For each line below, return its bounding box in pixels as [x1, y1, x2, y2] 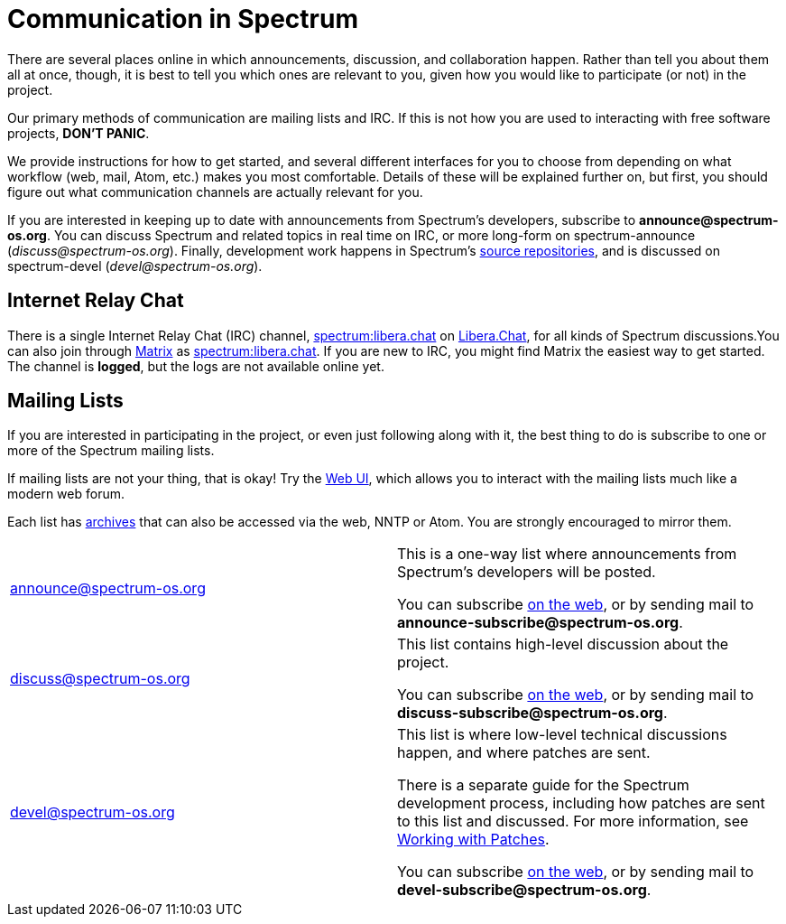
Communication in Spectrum [7, 4, 358, 34]
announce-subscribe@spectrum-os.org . [397, 613, 683, 632]
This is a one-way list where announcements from [397, 545, 737, 564]
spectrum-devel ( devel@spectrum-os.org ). [7, 257, 263, 274]
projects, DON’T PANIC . [7, 125, 150, 141]
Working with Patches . [397, 830, 550, 849]
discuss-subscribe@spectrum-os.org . [397, 704, 668, 723]
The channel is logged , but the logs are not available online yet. [7, 358, 384, 374]
